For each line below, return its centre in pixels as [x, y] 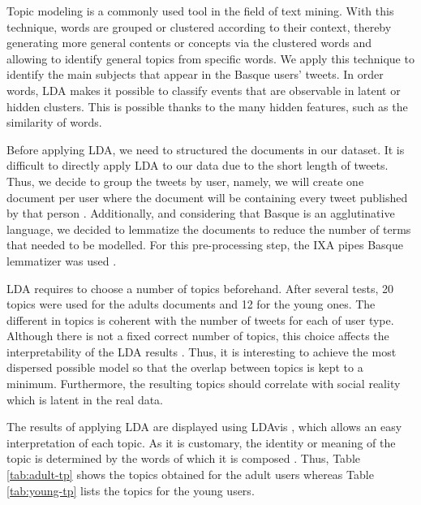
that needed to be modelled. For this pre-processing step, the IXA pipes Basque [205, 245]
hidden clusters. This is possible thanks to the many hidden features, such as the [207, 106]
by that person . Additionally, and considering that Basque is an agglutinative [201, 213]
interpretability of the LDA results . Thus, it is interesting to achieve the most [202, 351]
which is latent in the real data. [85, 399]
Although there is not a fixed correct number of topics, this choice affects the [198, 336]
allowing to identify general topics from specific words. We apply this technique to [210, 58]
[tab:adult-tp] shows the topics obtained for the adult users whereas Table [190, 475]
